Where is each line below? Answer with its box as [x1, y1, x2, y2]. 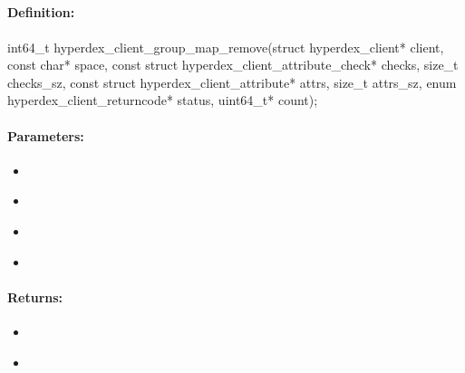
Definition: [7, 3, 75, 22]
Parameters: [7, 126, 84, 145]
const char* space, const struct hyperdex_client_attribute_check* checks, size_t [7, 55, 459, 74]
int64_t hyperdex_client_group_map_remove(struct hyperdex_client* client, [7, 37, 444, 56]
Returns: [7, 287, 63, 306]
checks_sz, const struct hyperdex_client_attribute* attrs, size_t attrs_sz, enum [7, 72, 457, 91]
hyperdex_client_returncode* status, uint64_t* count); [7, 91, 318, 110]
